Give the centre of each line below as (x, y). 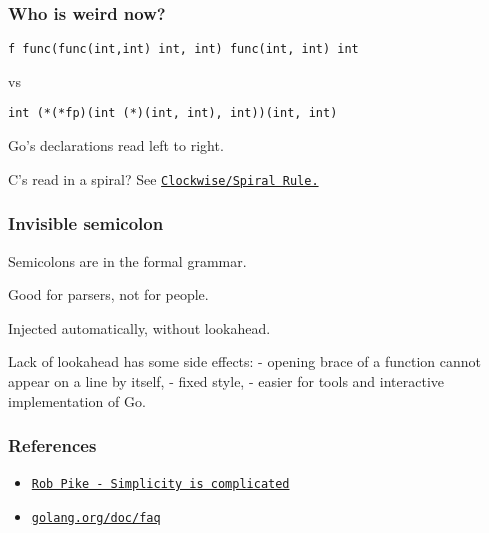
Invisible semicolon (86, 223)
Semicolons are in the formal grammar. (127, 260)
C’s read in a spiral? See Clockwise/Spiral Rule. (163, 178)
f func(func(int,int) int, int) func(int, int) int (183, 49)
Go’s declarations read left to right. (116, 145)
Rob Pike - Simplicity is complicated (160, 484)
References (52, 445)
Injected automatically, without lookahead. (139, 327)
